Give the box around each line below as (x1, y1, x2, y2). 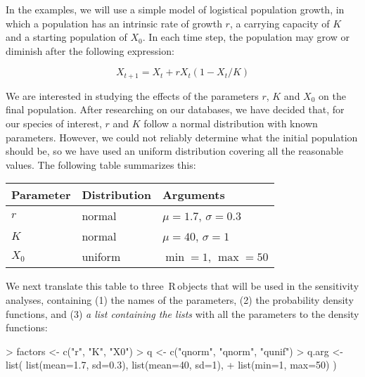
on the (319, 88, 346, 103)
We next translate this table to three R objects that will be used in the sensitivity (6, 279, 359, 293)
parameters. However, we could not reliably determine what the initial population (6, 129, 358, 144)
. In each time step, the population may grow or (142, 30, 350, 44)
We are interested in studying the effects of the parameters (6, 88, 259, 103)
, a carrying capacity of (229, 15, 330, 30)
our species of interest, (6, 116, 102, 131)
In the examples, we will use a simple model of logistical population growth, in (6, 2, 345, 16)
